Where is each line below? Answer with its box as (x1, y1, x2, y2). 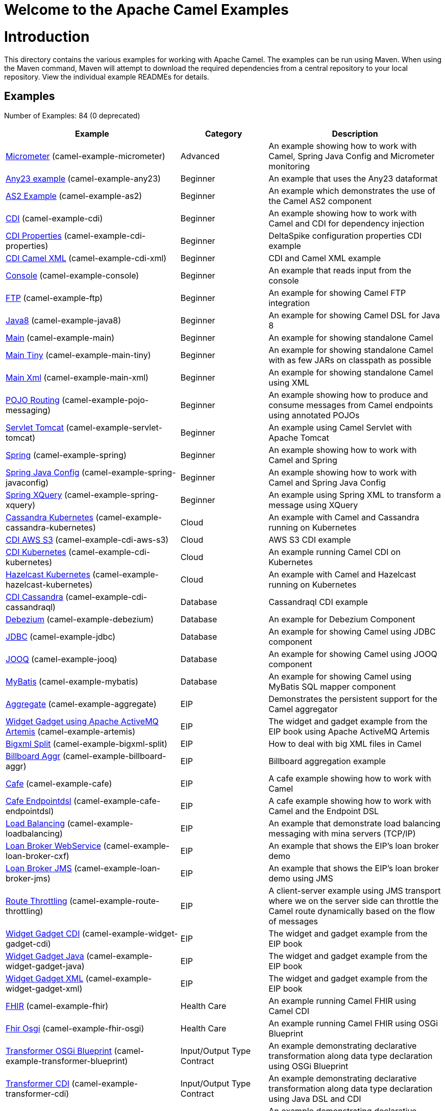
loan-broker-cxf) (6, 851, 69, 862)
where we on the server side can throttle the (268, 896, 439, 906)
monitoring (268, 161, 310, 172)
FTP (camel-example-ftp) (6, 293, 103, 304)
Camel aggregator (268, 704, 338, 715)
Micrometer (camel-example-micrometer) (6, 151, 165, 162)
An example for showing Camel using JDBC (268, 626, 436, 637)
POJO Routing (6, 395, 60, 406)
